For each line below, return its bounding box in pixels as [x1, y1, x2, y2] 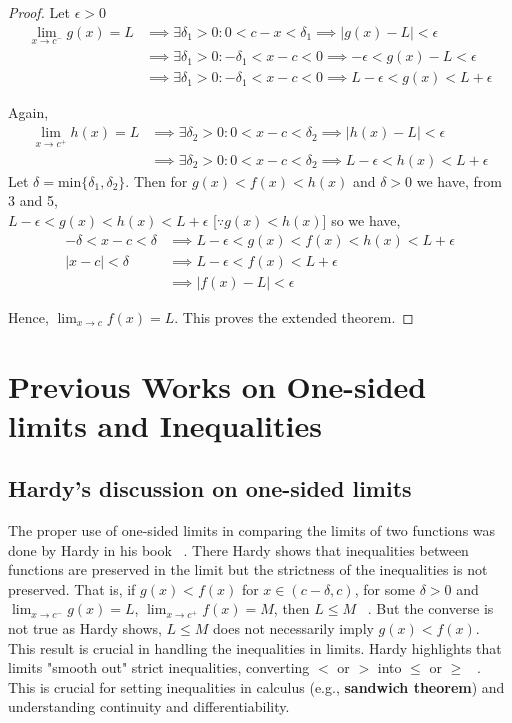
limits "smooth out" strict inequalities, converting [8, 657, 310, 678]
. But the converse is [367, 598, 494, 619]
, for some [354, 578, 416, 599]
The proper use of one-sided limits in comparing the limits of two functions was [8, 520, 496, 541]
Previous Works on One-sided [8, 365, 427, 406]
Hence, [8, 306, 49, 327]
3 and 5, [8, 190, 58, 211]
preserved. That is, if [8, 578, 136, 599]
